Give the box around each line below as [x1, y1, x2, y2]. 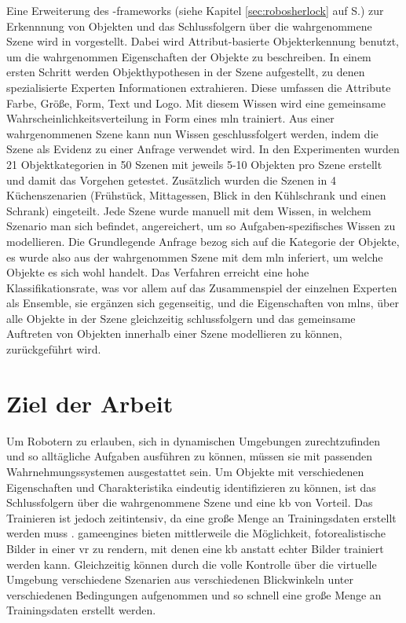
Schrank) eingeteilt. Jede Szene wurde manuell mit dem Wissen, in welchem [6, 202, 371, 218]
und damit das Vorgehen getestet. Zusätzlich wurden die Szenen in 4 [6, 171, 336, 188]
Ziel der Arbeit [6, 387, 174, 419]
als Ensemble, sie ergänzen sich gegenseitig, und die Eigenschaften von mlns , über [6, 295, 399, 311]
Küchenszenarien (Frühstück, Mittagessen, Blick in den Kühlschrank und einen [6, 187, 386, 203]
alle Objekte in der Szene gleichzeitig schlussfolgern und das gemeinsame [6, 310, 356, 326]
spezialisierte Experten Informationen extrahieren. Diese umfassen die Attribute [6, 79, 391, 95]
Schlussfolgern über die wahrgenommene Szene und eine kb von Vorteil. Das [6, 494, 373, 511]
